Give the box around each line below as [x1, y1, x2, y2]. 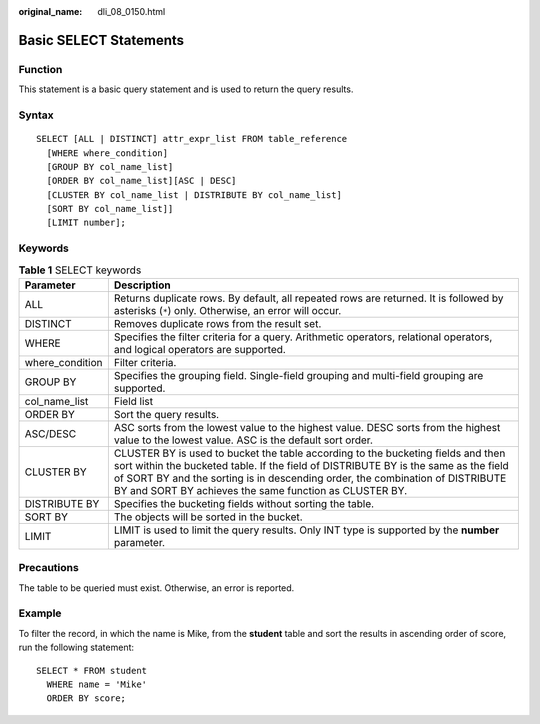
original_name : [18, 6, 83, 17]
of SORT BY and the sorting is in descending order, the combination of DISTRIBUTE [113, 471, 507, 485]
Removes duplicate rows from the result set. [113, 316, 322, 330]
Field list [113, 394, 154, 408]
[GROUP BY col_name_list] [46, 161, 174, 172]
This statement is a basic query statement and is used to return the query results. [18, 83, 354, 95]
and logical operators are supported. [113, 342, 287, 356]
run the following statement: [18, 641, 135, 654]
